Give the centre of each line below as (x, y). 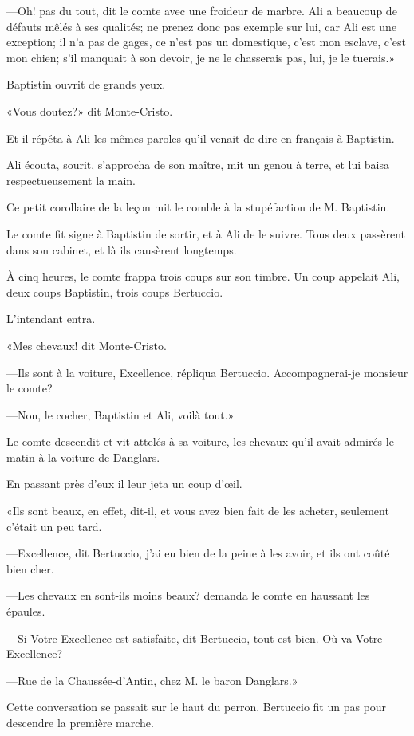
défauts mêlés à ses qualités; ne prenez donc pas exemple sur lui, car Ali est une (202, 26)
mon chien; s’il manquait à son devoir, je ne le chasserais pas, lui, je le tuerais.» (201, 57)
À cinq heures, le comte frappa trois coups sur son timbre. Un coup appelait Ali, (203, 276)
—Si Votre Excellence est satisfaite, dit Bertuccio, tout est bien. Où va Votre (195, 638)
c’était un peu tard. (54, 526)
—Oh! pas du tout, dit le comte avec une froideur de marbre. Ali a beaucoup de (202, 10)
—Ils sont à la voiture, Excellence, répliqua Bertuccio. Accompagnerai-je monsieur (207, 372)
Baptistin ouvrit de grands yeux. (86, 84)
